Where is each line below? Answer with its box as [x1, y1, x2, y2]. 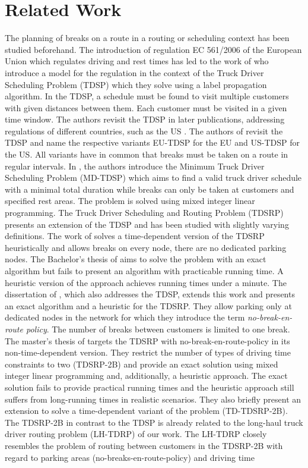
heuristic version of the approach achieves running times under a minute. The [5, 276, 287, 288]
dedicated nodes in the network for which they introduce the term [5, 311, 245, 323]
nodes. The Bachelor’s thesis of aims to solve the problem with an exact [5, 253, 266, 265]
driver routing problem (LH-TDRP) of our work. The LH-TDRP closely [5, 428, 267, 440]
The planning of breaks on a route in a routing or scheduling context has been [5, 32, 290, 44]
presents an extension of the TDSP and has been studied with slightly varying [5, 218, 289, 230]
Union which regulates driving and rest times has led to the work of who [5, 55, 269, 67]
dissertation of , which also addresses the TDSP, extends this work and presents [5, 288, 295, 300]
